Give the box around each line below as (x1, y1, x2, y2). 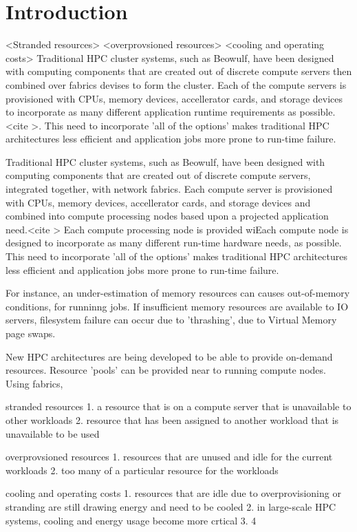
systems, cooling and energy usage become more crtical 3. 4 (6, 513, 257, 527)
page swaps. (6, 326, 56, 340)
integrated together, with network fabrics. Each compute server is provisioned (6, 182, 333, 196)
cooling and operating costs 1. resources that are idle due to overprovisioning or (6, 486, 341, 500)
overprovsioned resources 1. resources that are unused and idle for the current (6, 449, 333, 464)
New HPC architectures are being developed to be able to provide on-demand (6, 349, 333, 363)
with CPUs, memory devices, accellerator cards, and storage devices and (6, 195, 311, 209)
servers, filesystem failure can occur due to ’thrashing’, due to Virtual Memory (6, 312, 337, 327)
